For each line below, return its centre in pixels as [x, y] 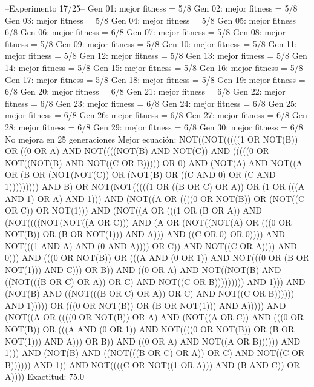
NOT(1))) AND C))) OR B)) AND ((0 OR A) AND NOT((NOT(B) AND [143, 270]
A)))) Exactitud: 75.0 [44, 376]
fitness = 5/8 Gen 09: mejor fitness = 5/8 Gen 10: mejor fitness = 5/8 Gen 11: [151, 43]
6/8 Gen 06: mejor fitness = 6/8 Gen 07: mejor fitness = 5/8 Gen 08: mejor [145, 32]
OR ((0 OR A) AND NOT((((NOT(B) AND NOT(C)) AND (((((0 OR [137, 151]
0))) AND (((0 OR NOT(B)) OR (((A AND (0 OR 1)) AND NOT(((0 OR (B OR [157, 257]
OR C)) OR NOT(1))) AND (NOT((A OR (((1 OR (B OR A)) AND [134, 210]
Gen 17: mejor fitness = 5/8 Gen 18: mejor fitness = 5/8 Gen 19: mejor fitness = [155, 79]
